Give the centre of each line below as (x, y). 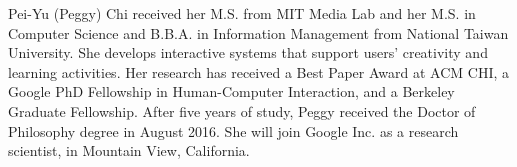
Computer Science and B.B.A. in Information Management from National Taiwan (258, 32)
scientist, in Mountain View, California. (129, 150)
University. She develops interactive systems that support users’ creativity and (248, 52)
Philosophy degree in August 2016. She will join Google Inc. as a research (233, 130)
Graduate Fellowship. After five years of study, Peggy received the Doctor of (242, 110)
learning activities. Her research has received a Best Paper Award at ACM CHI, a (259, 71)
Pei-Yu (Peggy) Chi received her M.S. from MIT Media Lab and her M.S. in (242, 13)
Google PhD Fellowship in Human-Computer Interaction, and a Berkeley (231, 91)
